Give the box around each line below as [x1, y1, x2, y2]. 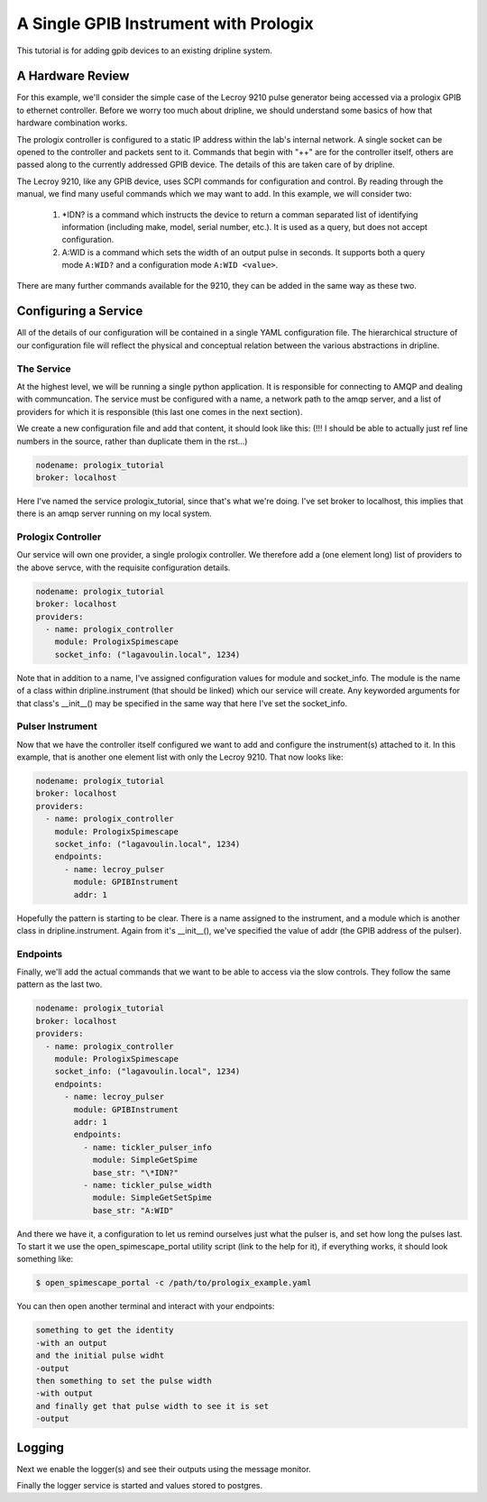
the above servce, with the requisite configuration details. [16, 562, 231, 573]
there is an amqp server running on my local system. [16, 508, 212, 519]
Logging [16, 1440, 65, 1455]
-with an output [35, 1338, 108, 1348]
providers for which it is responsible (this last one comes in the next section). [16, 406, 303, 417]
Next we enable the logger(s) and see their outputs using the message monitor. [16, 1463, 311, 1474]
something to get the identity [35, 1325, 175, 1335]
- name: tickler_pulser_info [82, 1142, 212, 1152]
